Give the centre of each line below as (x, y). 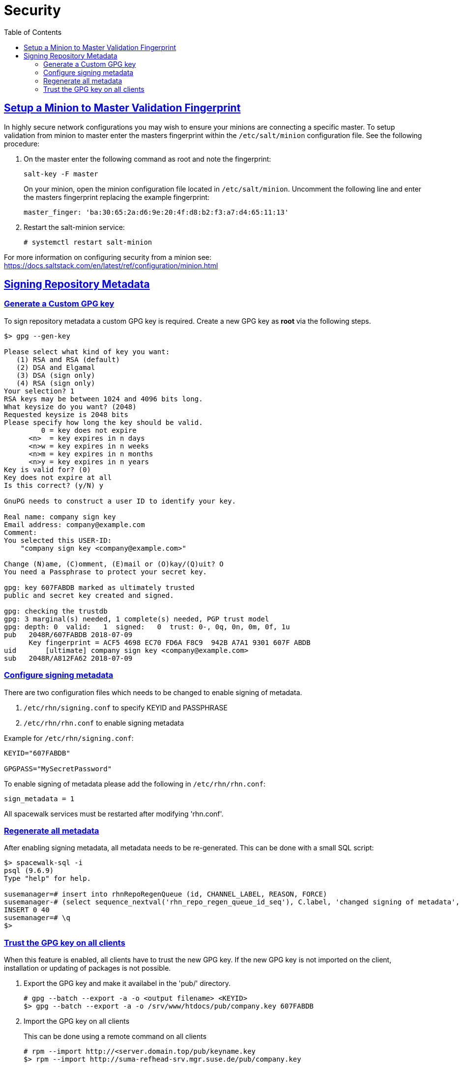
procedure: (22, 143)
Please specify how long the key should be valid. (103, 422)
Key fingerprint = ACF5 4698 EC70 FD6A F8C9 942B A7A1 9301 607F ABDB (170, 642)
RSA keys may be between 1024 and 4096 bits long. (103, 399)
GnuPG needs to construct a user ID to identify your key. (120, 501)
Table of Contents (33, 32)
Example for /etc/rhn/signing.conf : (69, 738)
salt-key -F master (61, 174)
